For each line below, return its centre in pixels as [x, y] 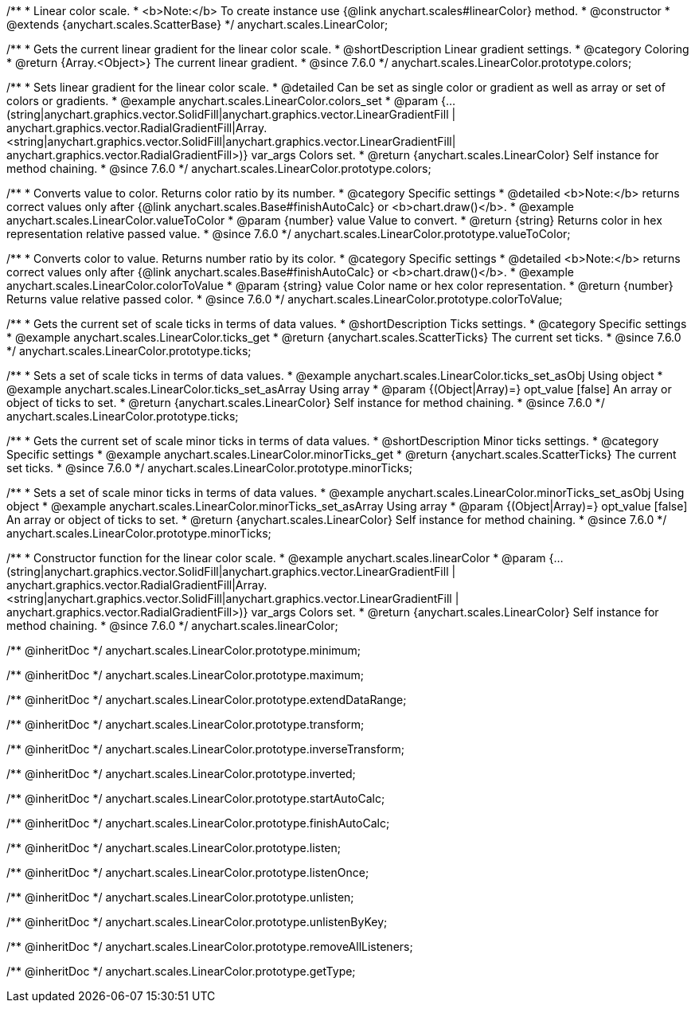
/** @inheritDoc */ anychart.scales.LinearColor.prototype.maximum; [185, 675]
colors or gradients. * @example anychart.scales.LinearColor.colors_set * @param [223, 101]
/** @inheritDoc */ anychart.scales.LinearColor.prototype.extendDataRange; [207, 700]
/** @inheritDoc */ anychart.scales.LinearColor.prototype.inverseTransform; [205, 749]
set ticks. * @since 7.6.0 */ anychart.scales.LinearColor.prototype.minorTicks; [210, 468]
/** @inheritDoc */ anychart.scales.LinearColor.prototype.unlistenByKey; [197, 922]
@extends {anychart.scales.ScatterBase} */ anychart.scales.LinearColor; [197, 24]
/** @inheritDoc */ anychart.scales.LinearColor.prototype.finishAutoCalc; [198, 823]
